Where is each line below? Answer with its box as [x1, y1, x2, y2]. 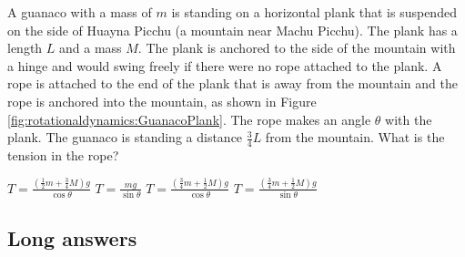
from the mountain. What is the [265, 128, 445, 147]
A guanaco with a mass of [7, 3, 152, 21]
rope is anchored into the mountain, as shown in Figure [7, 91, 317, 110]
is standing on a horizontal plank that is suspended [171, 3, 457, 21]
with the [385, 109, 432, 128]
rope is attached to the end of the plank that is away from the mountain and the [7, 74, 458, 93]
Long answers [7, 223, 137, 252]
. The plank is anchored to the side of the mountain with [137, 38, 456, 57]
